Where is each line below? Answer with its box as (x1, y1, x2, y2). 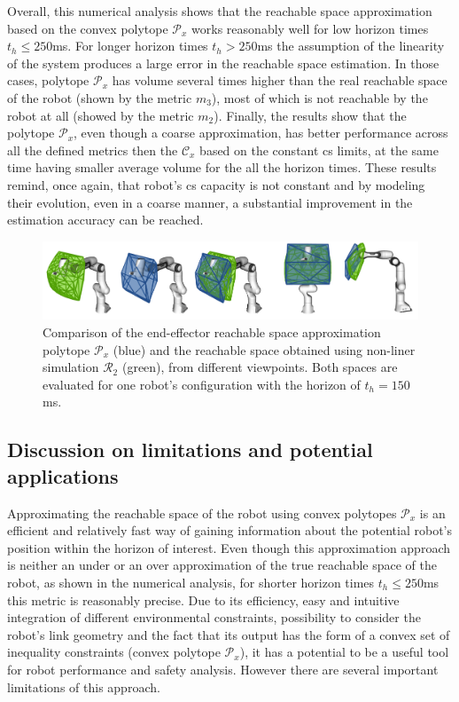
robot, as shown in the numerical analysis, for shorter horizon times (7, 572, 375, 591)
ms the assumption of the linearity (257, 36, 445, 55)
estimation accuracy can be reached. (7, 210, 204, 229)
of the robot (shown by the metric (7, 88, 192, 106)
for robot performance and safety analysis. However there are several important (7, 659, 439, 678)
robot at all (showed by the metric (7, 106, 194, 124)
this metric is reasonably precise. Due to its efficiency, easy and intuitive (7, 590, 400, 609)
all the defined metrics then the (7, 140, 178, 159)
